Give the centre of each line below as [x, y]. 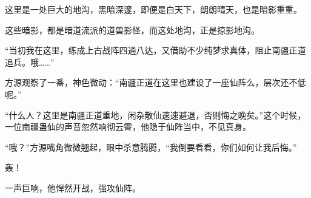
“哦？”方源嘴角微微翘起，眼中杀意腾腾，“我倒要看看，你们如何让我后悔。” [151, 147]
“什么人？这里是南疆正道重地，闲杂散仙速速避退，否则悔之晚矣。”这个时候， [155, 114]
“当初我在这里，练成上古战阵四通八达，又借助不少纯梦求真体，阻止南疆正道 [155, 50]
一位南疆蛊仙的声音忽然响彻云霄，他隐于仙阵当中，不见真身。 [128, 127]
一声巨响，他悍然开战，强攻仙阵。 [73, 187]
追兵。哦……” [30, 62]
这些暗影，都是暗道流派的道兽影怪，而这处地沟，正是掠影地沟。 [132, 29]
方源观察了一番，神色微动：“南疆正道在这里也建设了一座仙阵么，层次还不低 [155, 82]
